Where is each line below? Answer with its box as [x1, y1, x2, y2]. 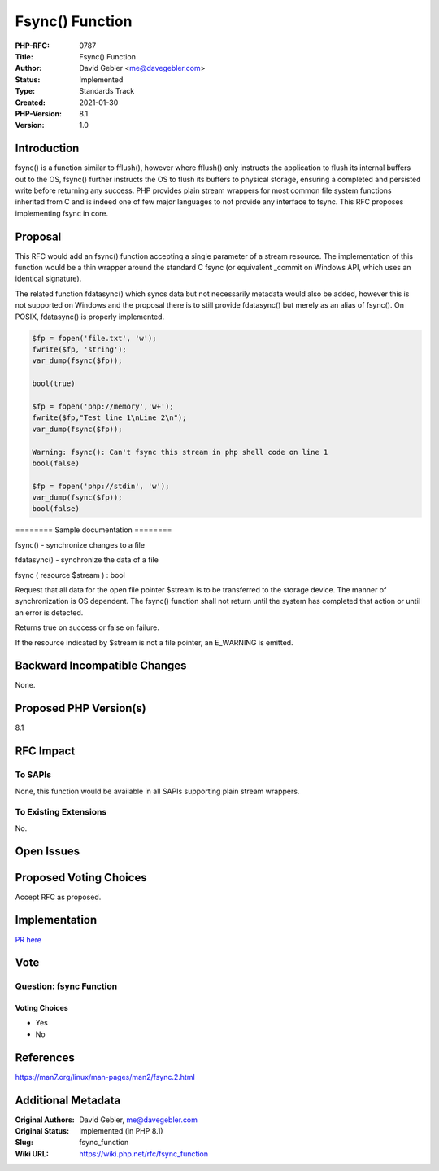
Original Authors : [15, 1115, 75, 1125]
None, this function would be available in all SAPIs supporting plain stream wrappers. [15, 786, 300, 796]
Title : [15, 51, 34, 61]
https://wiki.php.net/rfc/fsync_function [79, 1148, 209, 1159]
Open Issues [15, 845, 80, 859]
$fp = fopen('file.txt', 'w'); [32, 334, 158, 343]
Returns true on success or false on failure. [15, 623, 160, 632]
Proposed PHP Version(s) [15, 701, 146, 715]
